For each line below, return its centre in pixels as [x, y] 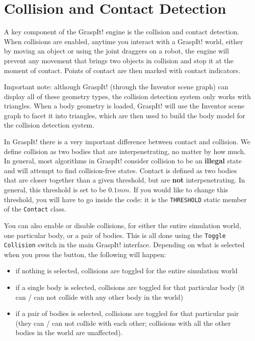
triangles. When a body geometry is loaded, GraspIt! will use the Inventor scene [124, 106]
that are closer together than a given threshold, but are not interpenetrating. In [125, 180]
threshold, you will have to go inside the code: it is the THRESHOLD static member [125, 199]
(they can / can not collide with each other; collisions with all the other [123, 323]
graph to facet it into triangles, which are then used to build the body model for [125, 115]
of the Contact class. [35, 209]
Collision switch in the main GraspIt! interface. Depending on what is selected [124, 245]
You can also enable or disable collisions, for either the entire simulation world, [123, 225]
